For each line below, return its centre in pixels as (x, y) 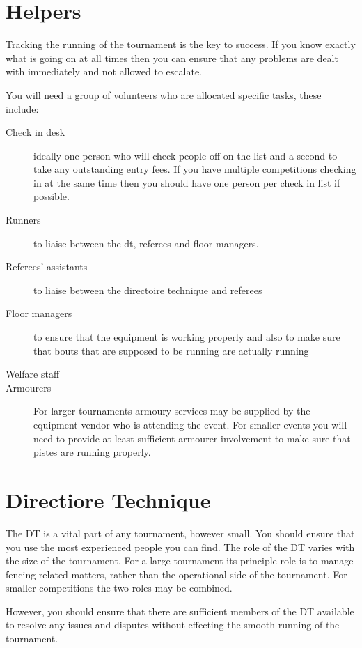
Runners (23, 220)
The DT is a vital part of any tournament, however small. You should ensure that (180, 533)
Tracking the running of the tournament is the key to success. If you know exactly (181, 44)
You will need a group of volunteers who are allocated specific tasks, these (164, 94)
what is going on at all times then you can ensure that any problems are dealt (172, 57)
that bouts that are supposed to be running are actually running (171, 350)
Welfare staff (33, 374)
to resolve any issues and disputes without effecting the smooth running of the (173, 625)
